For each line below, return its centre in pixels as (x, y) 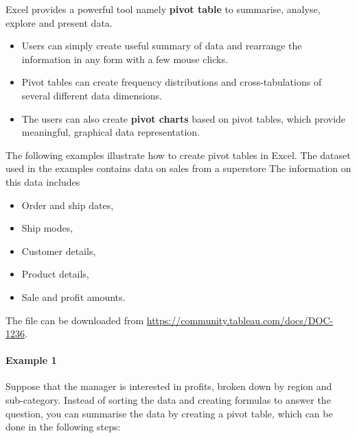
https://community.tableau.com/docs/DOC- (240, 320)
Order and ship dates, (68, 205)
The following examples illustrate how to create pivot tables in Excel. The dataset (178, 155)
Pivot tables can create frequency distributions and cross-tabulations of (172, 82)
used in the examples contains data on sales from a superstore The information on (178, 168)
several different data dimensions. (92, 95)
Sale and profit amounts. (73, 296)
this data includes (43, 181)
